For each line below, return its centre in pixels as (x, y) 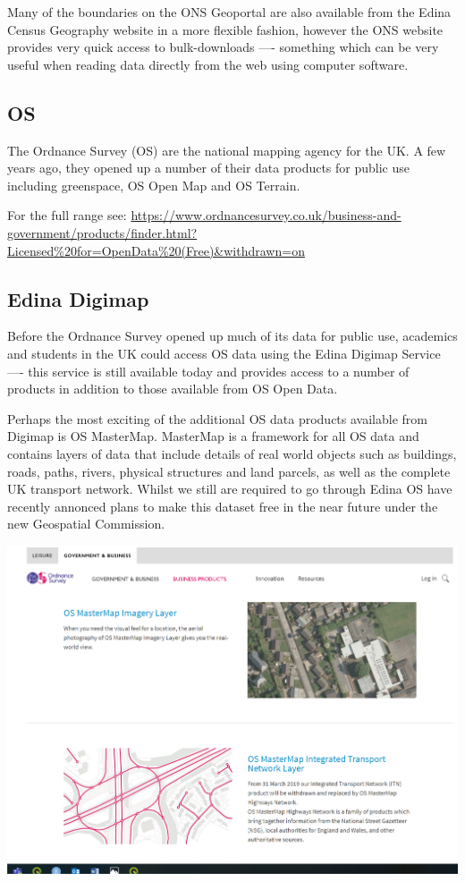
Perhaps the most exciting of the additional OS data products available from (217, 418)
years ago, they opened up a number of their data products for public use (209, 168)
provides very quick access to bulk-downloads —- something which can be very (223, 47)
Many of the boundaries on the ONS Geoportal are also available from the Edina (229, 12)
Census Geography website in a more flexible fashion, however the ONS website (225, 29)
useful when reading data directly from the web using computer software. (208, 64)
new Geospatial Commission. (86, 524)
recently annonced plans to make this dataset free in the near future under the (223, 506)
